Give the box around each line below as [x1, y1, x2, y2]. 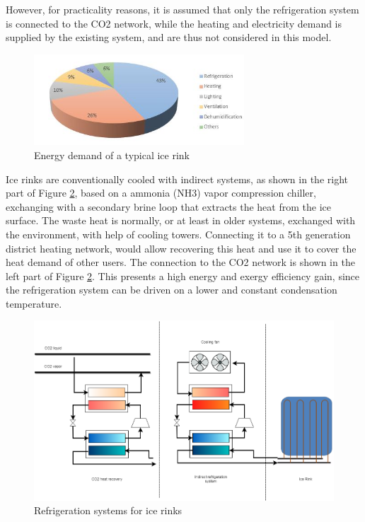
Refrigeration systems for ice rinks [34, 503, 182, 518]
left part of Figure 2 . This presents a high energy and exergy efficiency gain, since [6, 268, 360, 283]
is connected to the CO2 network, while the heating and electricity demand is [6, 16, 342, 30]
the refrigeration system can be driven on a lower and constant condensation [6, 282, 337, 297]
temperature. [6, 296, 62, 311]
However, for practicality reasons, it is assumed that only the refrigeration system [6, 2, 359, 16]
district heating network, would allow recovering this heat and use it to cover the [6, 240, 357, 255]
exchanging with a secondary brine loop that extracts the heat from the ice [6, 199, 331, 214]
